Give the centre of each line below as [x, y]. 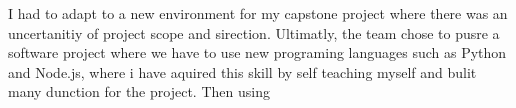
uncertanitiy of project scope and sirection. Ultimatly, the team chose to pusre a [254, 32]
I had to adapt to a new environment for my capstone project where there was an [258, 13]
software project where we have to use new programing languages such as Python [257, 52]
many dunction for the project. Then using [139, 91]
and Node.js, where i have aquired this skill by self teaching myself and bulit [242, 71]
